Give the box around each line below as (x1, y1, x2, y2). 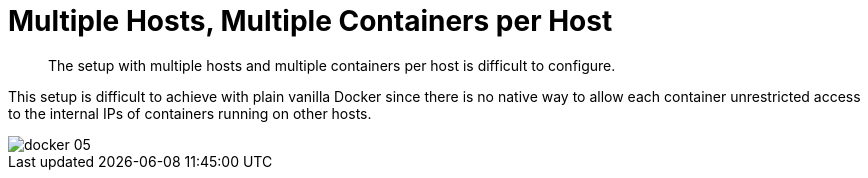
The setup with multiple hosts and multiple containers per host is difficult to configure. (48, 56, 616, 74)
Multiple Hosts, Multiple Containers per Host (8, 4, 613, 38)
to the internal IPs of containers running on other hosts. (8, 104, 372, 122)
